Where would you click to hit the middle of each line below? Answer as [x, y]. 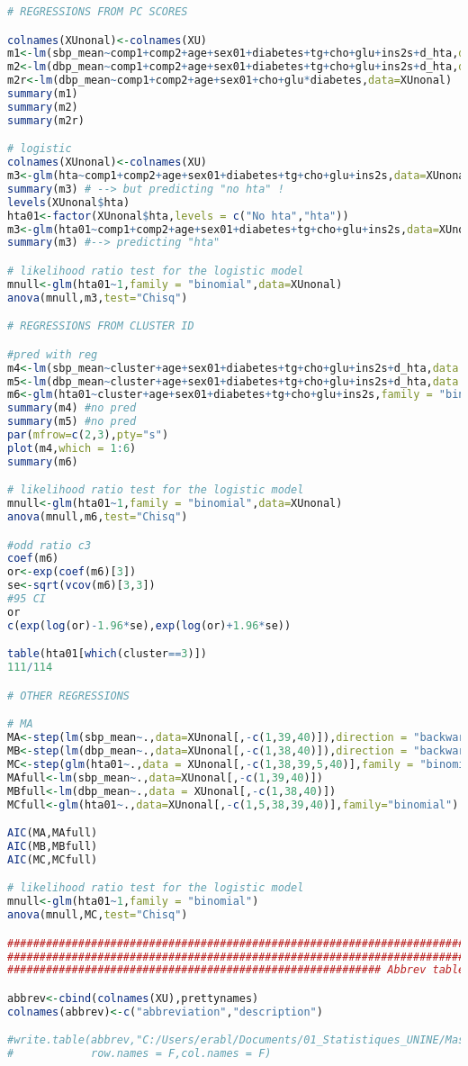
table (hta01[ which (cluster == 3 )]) [107, 654]
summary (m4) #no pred [72, 408]
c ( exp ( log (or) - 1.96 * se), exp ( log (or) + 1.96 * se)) [149, 625]
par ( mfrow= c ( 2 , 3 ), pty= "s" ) [88, 435]
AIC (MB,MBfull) [53, 846]
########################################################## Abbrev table [236, 970]
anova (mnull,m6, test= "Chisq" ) [98, 517]
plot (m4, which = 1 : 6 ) [72, 448]
